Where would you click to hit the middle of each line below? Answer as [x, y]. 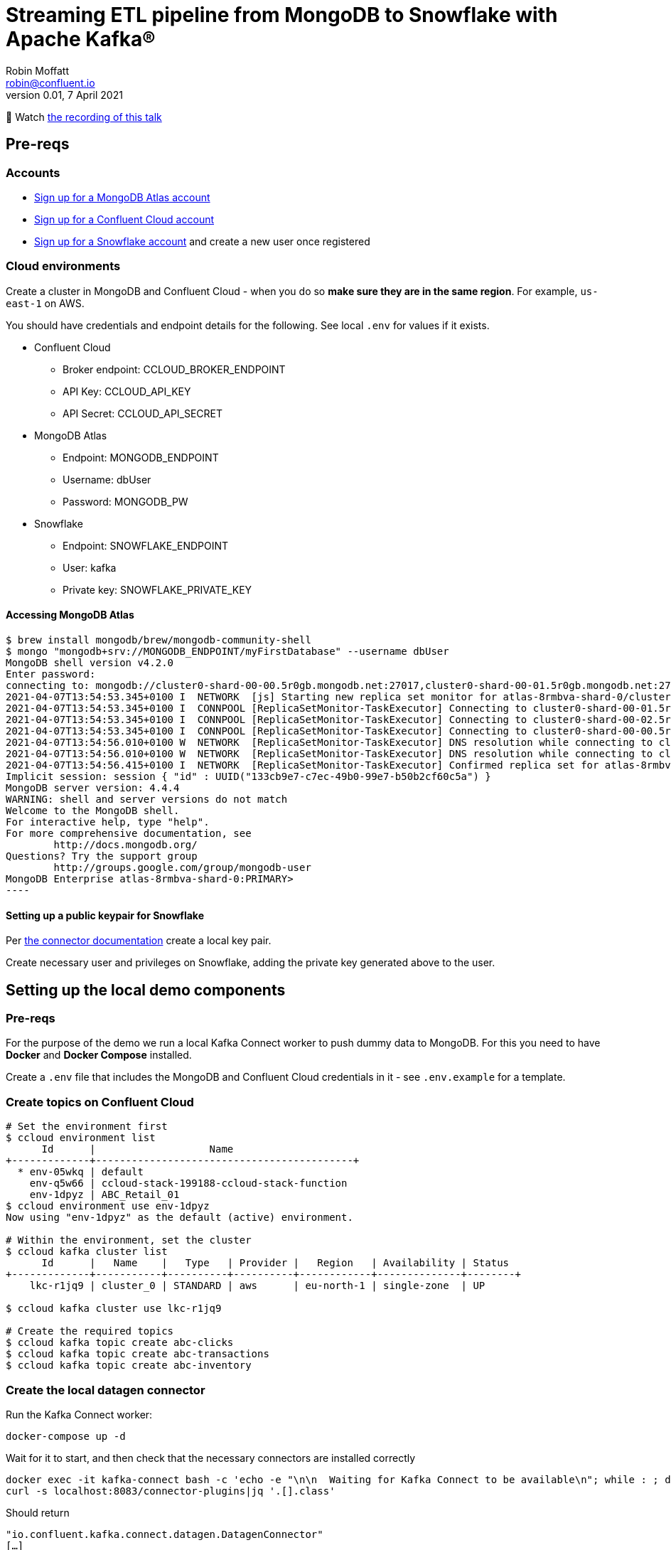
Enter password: [51, 674]
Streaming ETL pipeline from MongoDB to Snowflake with [282, 15]
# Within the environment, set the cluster [129, 1240]
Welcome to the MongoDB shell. [93, 810]
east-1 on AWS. [45, 303]
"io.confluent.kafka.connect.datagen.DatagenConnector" [165, 1534]
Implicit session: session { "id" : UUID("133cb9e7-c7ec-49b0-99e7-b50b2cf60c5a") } [248, 776]
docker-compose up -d [66, 1436]
